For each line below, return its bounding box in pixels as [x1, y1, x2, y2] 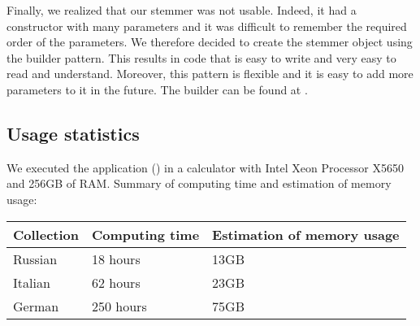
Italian [13, 272, 50, 292]
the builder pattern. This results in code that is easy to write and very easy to [6, 49, 396, 66]
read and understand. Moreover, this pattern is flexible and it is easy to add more [6, 65, 414, 82]
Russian [13, 249, 58, 268]
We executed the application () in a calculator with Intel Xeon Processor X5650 [6, 159, 404, 176]
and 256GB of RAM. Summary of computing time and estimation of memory [6, 175, 392, 192]
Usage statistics [6, 120, 140, 146]
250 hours [92, 296, 147, 315]
